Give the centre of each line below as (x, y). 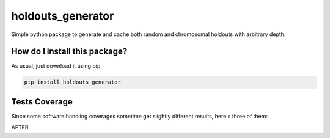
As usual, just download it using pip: (57, 66)
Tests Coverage (42, 102)
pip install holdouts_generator (73, 82)
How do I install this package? (69, 52)
